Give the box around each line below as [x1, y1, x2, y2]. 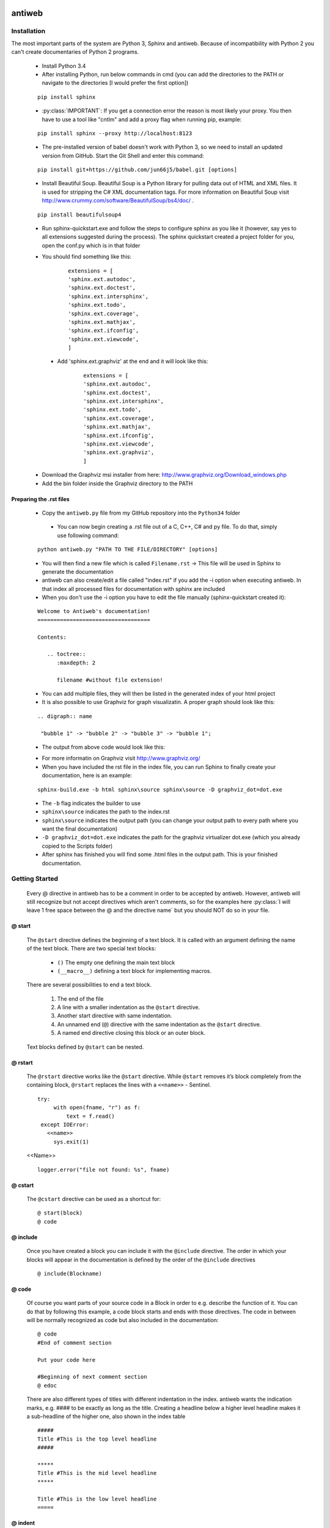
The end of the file [57, 995, 104, 1002]
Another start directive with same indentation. [57, 1012, 172, 1019]
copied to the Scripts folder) [42, 842, 113, 850]
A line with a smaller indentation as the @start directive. [57, 1004, 200, 1011]
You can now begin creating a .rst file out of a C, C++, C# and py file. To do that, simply [57, 523, 277, 531]
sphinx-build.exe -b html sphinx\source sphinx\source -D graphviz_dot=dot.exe [37, 786, 282, 793]
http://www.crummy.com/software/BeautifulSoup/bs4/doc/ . [42, 197, 194, 204]
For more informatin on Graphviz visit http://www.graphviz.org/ [42, 755, 201, 762]
